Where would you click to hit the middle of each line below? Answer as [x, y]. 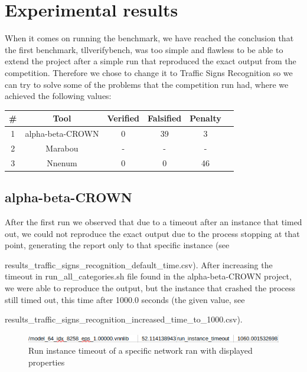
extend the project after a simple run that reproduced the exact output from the [151, 61]
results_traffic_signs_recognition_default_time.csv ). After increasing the [139, 264]
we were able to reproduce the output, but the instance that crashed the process [150, 287]
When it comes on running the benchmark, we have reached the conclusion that [149, 38]
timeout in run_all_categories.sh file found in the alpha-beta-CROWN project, [148, 276]
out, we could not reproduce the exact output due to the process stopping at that [152, 233]
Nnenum [62, 162]
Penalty [205, 118]
